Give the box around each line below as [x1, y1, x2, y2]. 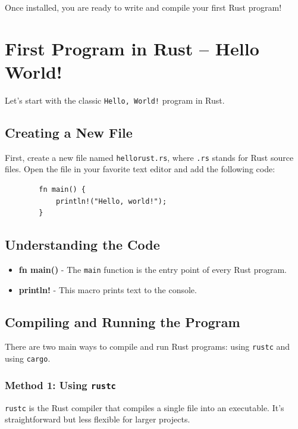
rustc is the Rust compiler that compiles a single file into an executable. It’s [5, 401, 284, 414]
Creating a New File [5, 123, 133, 141]
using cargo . [5, 352, 51, 365]
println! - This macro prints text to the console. [18, 283, 197, 296]
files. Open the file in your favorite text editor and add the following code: [5, 163, 275, 175]
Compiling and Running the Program [5, 312, 240, 331]
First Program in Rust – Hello [5, 36, 259, 60]
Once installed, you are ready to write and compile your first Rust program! [5, 1, 282, 13]
